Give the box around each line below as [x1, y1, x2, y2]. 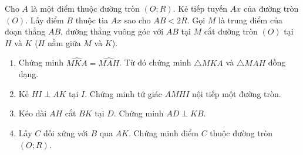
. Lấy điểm [25, 13, 64, 26]
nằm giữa [47, 36, 81, 49]
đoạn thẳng [5, 25, 46, 37]
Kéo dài [18, 107, 47, 119]
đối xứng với [43, 126, 88, 139]
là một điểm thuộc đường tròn [31, 2, 140, 14]
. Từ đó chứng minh [119, 56, 191, 68]
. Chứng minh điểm [128, 126, 198, 139]
